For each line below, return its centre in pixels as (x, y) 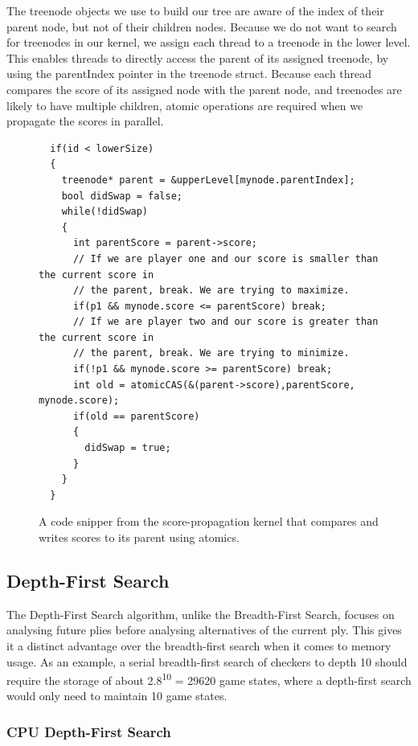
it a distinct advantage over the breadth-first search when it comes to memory (199, 645)
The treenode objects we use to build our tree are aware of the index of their (195, 10)
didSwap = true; (128, 448)
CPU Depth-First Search (89, 731)
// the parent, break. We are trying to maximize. (211, 291)
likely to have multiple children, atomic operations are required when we (185, 105)
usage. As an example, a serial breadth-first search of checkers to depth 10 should (207, 661)
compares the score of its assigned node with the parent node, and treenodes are (204, 89)
